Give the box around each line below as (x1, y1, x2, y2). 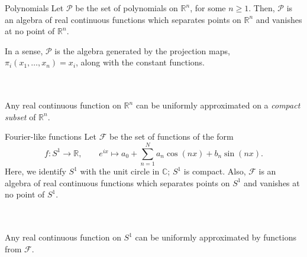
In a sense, (5, 44, 43, 57)
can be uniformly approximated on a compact (135, 99, 300, 111)
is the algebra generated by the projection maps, (54, 44, 230, 57)
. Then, (248, 2, 275, 14)
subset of (5, 110, 36, 123)
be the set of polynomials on (75, 2, 178, 14)
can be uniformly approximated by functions (135, 231, 296, 243)
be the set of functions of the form (109, 130, 234, 143)
